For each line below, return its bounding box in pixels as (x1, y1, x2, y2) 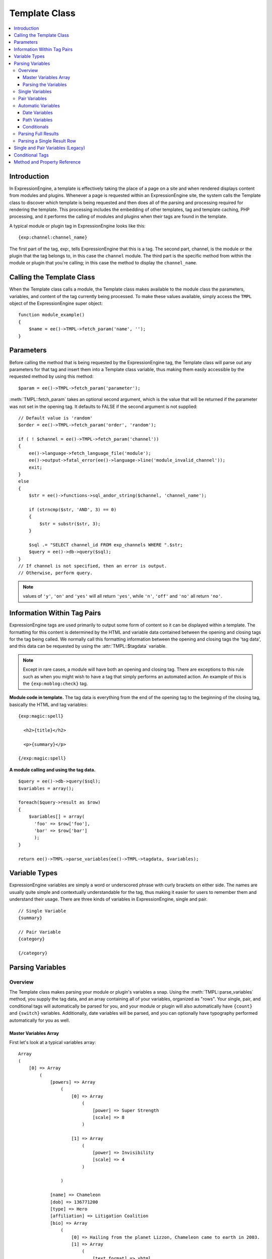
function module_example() (18, 312, 85, 318)
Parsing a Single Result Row (18, 137, 77, 144)
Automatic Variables (18, 102, 60, 108)
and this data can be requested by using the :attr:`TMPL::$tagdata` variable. (9, 643, 167, 649)
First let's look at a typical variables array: (9, 1039, 96, 1045)
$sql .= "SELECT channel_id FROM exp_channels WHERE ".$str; (28, 542, 183, 547)
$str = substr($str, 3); (39, 521, 101, 526)
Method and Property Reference (14, 159, 81, 165)
